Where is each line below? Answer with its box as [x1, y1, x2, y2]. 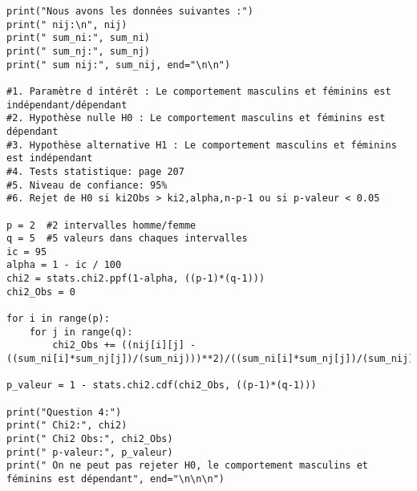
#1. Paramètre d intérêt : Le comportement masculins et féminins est [6, 85, 391, 97]
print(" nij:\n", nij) [6, 18, 128, 30]
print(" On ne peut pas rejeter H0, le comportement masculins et [6, 460, 369, 472]
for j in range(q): [29, 326, 133, 338]
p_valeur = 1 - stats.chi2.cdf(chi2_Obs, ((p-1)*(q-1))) [6, 379, 317, 392]
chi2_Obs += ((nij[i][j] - [52, 339, 196, 351]
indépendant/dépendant [6, 99, 128, 111]
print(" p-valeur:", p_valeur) [6, 446, 173, 458]
